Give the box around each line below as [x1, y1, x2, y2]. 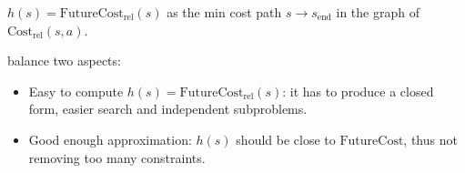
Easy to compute [28, 81, 124, 100]
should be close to [236, 129, 336, 148]
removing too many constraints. [28, 148, 206, 167]
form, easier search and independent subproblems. [28, 99, 308, 118]
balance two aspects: [7, 51, 121, 70]
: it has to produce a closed [282, 81, 434, 100]
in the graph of [336, 3, 420, 21]
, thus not [403, 129, 458, 148]
